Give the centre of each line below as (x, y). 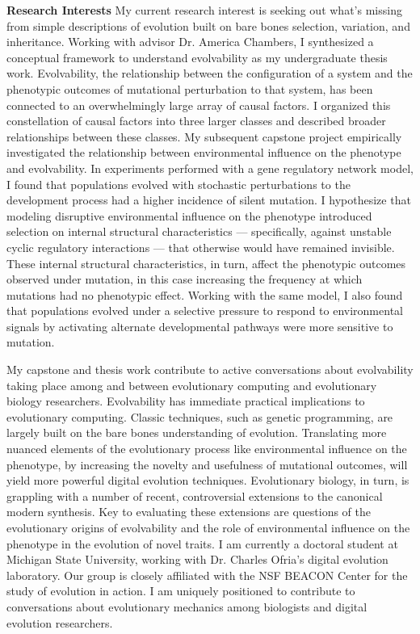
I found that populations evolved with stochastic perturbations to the (178, 184)
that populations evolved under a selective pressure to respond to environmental (205, 311)
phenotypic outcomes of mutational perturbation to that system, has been (190, 88)
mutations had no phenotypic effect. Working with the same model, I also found (205, 294)
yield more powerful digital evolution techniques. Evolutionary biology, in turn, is (208, 480)
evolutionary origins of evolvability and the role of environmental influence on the (208, 527)
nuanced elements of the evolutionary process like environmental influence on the (207, 449)
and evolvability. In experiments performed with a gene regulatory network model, (210, 168)
